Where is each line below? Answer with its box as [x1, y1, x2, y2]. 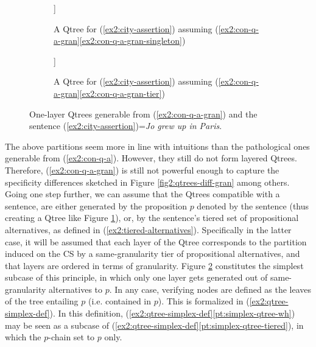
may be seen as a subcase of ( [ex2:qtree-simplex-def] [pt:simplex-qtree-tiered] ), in [5, 318, 304, 331]
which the [5, 331, 41, 343]
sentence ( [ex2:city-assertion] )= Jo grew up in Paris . [29, 119, 222, 132]
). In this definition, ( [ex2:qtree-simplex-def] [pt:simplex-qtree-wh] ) [49, 307, 295, 320]
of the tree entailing [5, 295, 79, 307]
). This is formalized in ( [158, 295, 250, 307]
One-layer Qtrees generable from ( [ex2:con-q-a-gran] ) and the [29, 107, 258, 120]
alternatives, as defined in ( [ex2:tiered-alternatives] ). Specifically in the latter [5, 223, 292, 236]
